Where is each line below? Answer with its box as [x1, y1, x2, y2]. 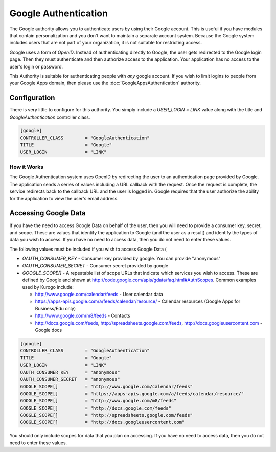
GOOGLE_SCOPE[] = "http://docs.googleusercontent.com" [20, 419, 185, 425]
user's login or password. [9, 63, 63, 70]
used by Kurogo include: [22, 284, 74, 290]
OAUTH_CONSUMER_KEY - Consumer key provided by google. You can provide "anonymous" [22, 256, 221, 262]
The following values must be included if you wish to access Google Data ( [9, 246, 167, 252]
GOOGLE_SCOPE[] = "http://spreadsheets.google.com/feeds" [20, 412, 193, 418]
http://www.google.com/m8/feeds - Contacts [35, 312, 130, 319]
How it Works [9, 164, 43, 171]
